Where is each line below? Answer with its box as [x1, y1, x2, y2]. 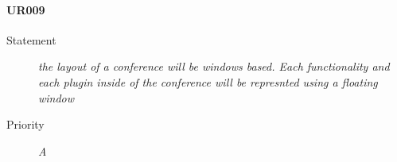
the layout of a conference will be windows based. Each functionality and [38, 58, 390, 75]
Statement [6, 31, 56, 48]
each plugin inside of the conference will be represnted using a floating [38, 73, 378, 90]
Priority [6, 116, 45, 133]
